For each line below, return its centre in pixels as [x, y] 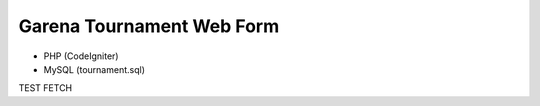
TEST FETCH [45, 88]
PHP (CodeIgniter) [81, 56]
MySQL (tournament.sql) [94, 69]
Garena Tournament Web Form [149, 26]
